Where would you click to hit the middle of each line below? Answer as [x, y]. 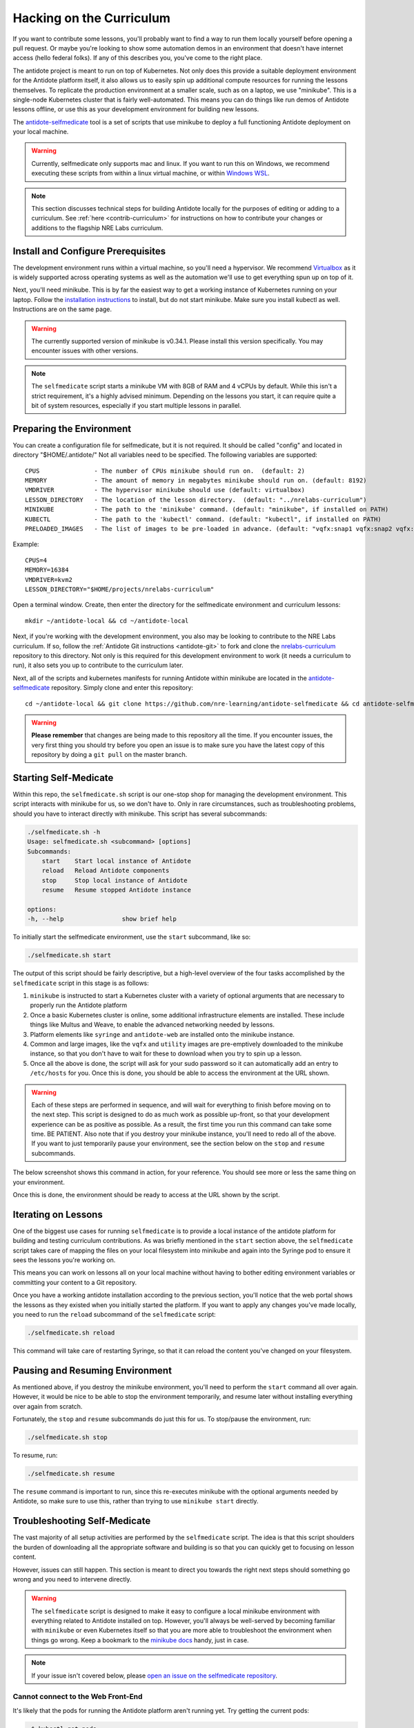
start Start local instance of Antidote [116, 861]
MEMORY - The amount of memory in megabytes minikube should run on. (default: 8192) [196, 481]
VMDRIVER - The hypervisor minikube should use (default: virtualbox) [165, 490]
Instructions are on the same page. [62, 309]
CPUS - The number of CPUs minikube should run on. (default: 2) [165, 471]
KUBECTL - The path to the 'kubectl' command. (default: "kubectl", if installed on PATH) [204, 519]
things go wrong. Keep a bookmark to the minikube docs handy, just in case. [140, 1640]
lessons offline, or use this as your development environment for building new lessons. [136, 109]
